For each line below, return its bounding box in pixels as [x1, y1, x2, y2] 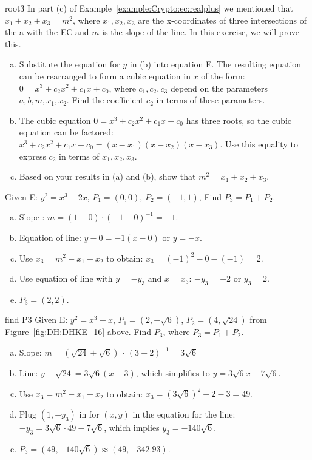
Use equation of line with [19, 272, 113, 285]
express [19, 149, 46, 162]
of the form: [201, 69, 245, 82]
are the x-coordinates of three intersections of [138, 13, 307, 26]
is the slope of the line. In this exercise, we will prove [102, 25, 299, 38]
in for [79, 408, 100, 421]
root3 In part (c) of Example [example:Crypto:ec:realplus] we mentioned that [5, 2, 293, 14]
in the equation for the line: [132, 408, 236, 421]
